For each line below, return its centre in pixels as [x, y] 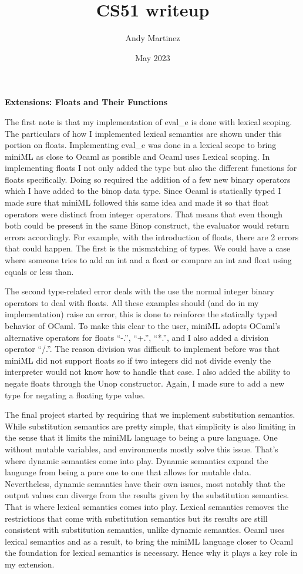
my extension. [30, 564]
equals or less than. [39, 271]
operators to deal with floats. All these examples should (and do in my [132, 302]
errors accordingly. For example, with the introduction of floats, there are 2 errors [152, 236]
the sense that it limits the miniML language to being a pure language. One [141, 437]
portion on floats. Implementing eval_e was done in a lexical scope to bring [141, 145]
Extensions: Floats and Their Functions [86, 102]
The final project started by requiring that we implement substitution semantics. [150, 414]
